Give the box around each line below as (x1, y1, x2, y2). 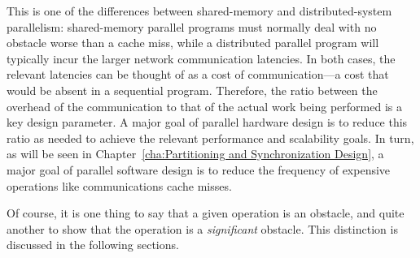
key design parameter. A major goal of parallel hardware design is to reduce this (7, 114, 408, 131)
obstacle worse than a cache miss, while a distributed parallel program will (7, 34, 379, 51)
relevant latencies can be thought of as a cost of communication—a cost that (7, 66, 389, 83)
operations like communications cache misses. (7, 177, 232, 194)
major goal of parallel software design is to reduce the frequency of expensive (7, 161, 391, 178)
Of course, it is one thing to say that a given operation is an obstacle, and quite (7, 204, 405, 221)
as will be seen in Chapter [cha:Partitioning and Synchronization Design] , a (7, 145, 384, 162)
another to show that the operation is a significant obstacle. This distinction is (7, 220, 398, 237)
